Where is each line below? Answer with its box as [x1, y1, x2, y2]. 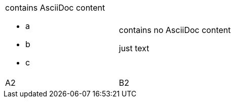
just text [119, 43, 149, 53]
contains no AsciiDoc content [119, 25, 231, 35]
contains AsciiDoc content [5, 3, 105, 13]
